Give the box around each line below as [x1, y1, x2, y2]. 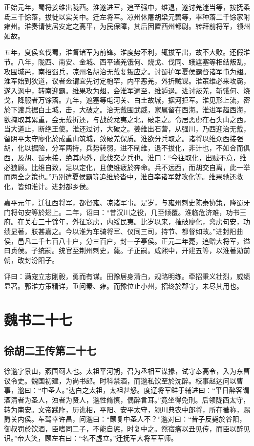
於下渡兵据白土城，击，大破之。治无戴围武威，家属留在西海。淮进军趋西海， [4, 104, 250, 114]
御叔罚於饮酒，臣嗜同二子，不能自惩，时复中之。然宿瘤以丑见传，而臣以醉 [4, 423, 243, 433]
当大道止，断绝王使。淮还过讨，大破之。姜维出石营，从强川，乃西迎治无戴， [4, 124, 250, 134]
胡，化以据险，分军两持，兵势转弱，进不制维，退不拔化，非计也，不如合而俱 [4, 143, 250, 153]
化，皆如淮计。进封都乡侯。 [4, 181, 93, 191]
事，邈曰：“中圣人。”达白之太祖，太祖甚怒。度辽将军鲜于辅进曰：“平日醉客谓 [4, 385, 250, 395]
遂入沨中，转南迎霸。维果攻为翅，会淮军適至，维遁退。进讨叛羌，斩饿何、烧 [4, 85, 250, 95]
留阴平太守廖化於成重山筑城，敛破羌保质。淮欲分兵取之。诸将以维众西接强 [4, 133, 243, 143]
